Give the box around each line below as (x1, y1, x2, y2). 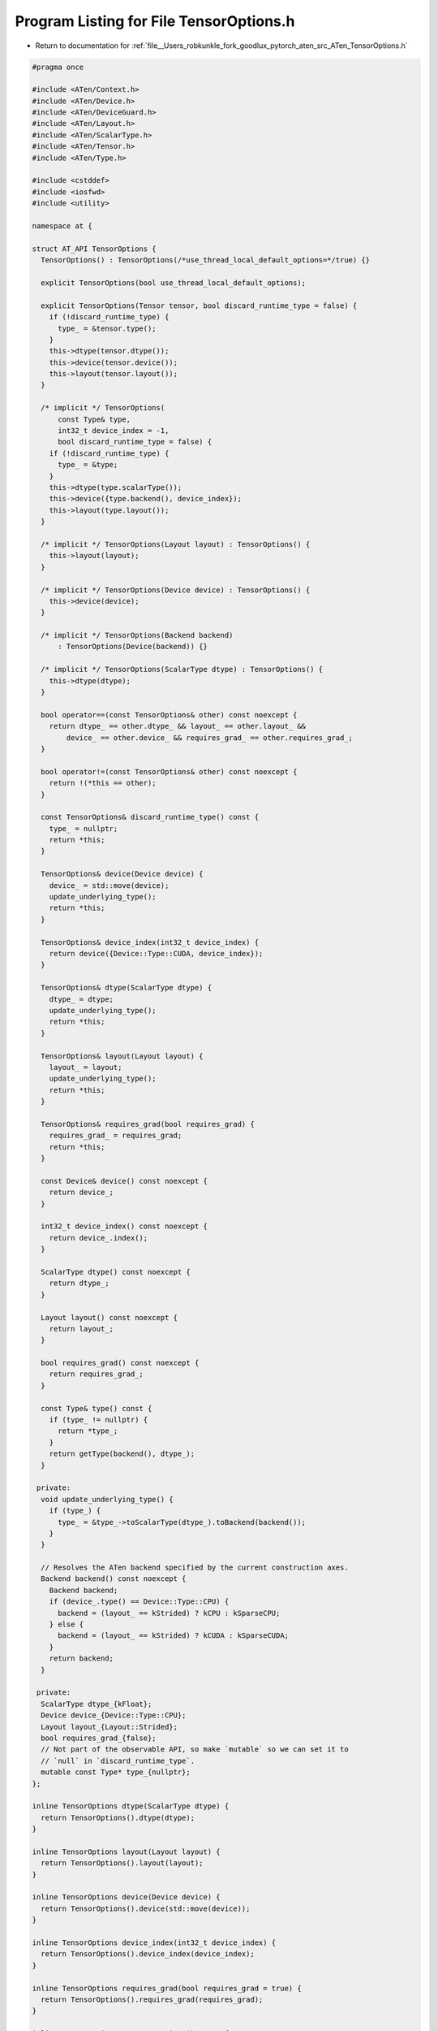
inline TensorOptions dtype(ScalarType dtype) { (32, 1802, 230, 1811)
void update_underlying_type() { (41, 1495, 174, 1504)
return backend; (49, 1654, 114, 1663)
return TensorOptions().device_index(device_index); (41, 1950, 255, 1959)
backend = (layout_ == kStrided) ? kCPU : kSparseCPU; (58, 1609, 281, 1617)
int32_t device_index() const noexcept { (41, 1222, 208, 1231)
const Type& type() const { (41, 1404, 152, 1413)
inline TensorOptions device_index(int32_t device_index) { (32, 1938, 277, 1947)
